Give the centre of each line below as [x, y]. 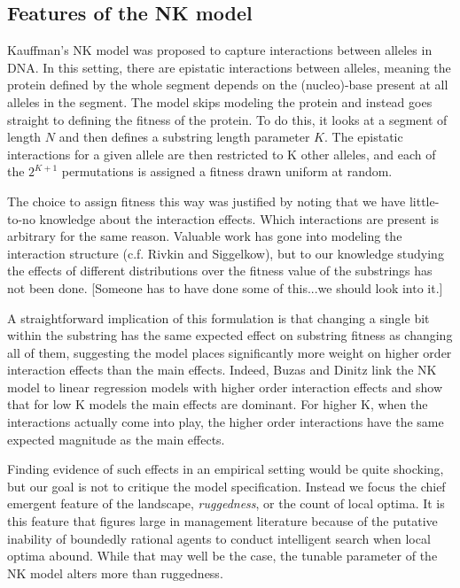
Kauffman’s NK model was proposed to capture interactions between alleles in [220, 50]
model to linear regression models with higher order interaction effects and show [225, 387]
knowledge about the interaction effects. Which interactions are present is [239, 218]
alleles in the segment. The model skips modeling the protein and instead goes [220, 101]
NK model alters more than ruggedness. [115, 573]
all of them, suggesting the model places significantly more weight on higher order [230, 352]
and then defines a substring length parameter [184, 137]
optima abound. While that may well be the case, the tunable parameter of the [222, 556]
